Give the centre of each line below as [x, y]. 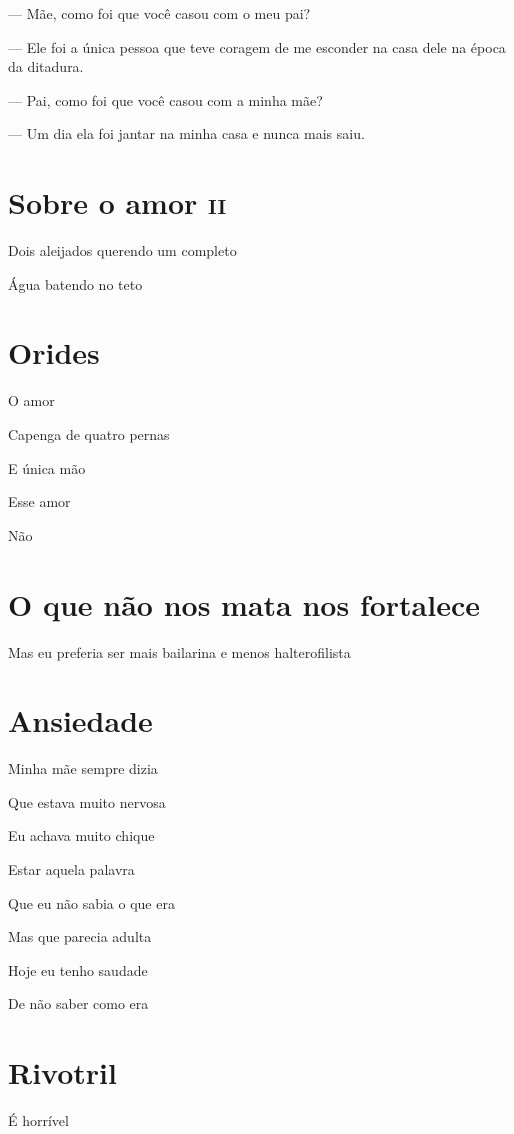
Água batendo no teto [75, 283]
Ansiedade [80, 720]
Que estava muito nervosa [87, 801]
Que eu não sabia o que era [91, 902]
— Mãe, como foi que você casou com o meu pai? [159, 13]
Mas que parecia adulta [80, 936]
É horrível [38, 1120]
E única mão [47, 467]
